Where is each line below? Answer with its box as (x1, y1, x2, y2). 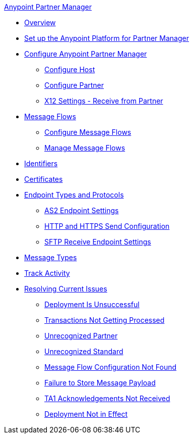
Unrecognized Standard (44, 347, 123, 356)
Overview (24, 18, 56, 27)
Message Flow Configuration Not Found (44, 363, 177, 371)
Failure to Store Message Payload (44, 378, 156, 387)
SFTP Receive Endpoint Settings (44, 237, 151, 246)
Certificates (24, 175, 63, 183)
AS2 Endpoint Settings (44, 206, 119, 215)
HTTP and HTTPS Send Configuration (44, 222, 170, 230)
